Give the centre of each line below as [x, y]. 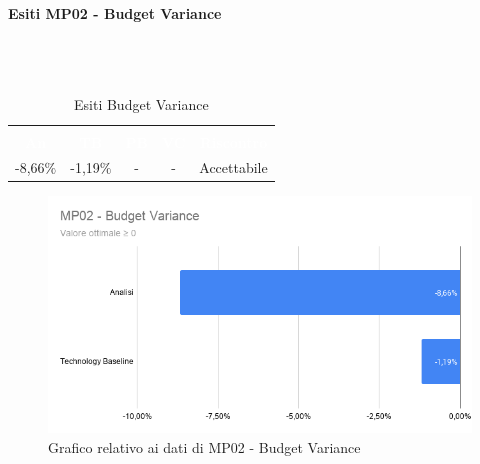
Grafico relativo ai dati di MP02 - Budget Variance [204, 446]
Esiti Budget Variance [141, 103]
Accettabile [233, 166]
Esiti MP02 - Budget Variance [115, 12]
